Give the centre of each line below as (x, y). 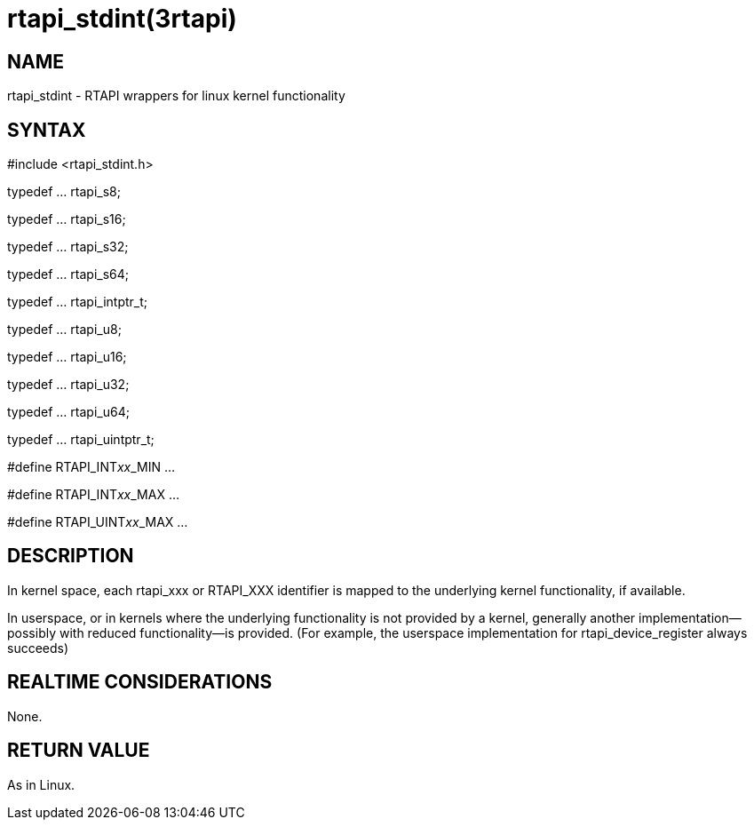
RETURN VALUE (79, 751)
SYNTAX (47, 130)
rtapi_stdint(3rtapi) (122, 19)
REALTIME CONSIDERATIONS (140, 682)
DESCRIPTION (71, 556)
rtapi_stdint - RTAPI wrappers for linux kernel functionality (176, 96)
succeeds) (38, 648)
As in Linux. (41, 784)
